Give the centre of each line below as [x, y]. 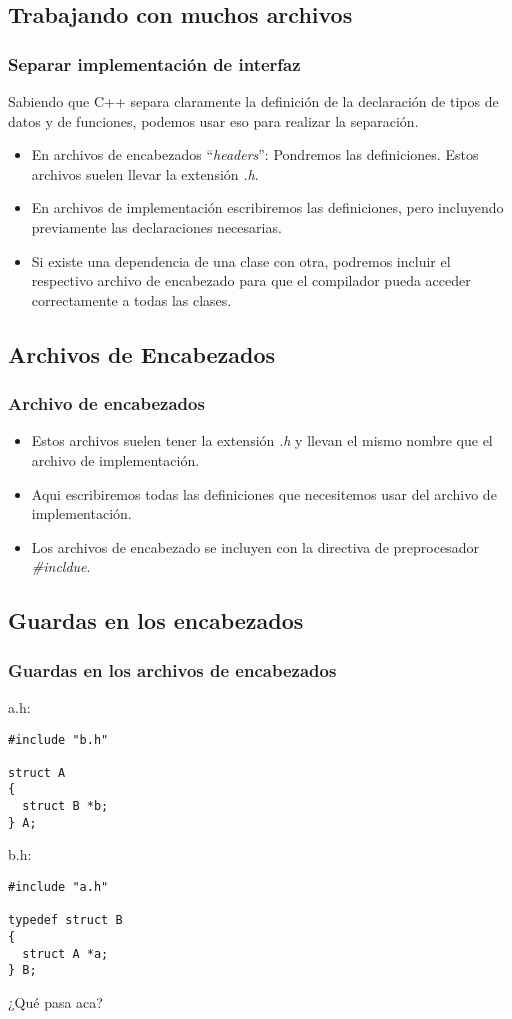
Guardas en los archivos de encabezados [172, 669]
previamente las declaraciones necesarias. [156, 226]
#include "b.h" [58, 739]
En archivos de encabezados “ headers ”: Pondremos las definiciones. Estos [255, 154]
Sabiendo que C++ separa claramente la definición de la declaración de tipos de [253, 101]
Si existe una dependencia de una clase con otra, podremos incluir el [241, 260]
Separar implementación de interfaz [154, 63]
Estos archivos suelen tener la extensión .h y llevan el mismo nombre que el [262, 440]
